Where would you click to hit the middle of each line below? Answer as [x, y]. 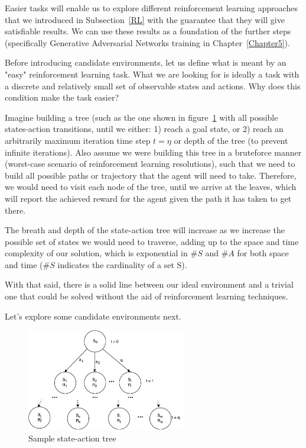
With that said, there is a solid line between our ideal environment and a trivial [149, 284]
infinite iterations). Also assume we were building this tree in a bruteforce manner [153, 152]
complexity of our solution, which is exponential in [96, 253]
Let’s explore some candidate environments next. [93, 316]
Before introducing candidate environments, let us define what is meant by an [146, 62]
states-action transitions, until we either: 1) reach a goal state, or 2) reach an [144, 129]
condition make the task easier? [62, 97]
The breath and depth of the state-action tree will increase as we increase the [145, 230]
